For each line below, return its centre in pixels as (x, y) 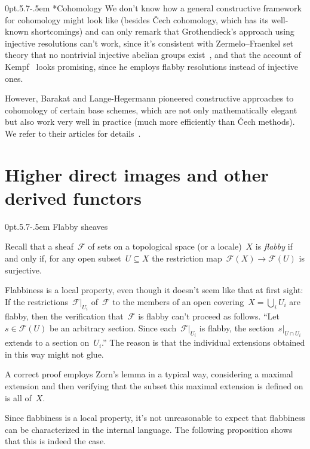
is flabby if (274, 246)
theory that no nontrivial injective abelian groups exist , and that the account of (153, 55)
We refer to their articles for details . (73, 133)
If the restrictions (37, 301)
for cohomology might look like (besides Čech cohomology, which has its (137, 19)
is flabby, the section (237, 327)
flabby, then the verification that (64, 316)
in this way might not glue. (54, 354)
